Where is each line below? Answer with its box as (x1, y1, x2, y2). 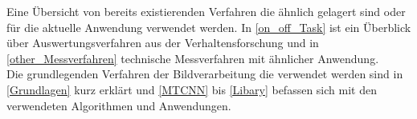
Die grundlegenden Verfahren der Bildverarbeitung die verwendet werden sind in (6, 65, 403, 82)
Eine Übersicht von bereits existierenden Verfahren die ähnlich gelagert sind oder (6, 3, 406, 19)
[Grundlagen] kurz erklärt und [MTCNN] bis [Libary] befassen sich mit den (6, 81, 377, 97)
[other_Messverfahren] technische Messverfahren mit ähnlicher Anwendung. (6, 50, 379, 66)
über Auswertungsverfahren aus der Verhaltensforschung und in (6, 34, 319, 51)
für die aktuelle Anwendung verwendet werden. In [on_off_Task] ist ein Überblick (6, 18, 411, 35)
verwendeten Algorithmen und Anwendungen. (6, 97, 231, 113)
